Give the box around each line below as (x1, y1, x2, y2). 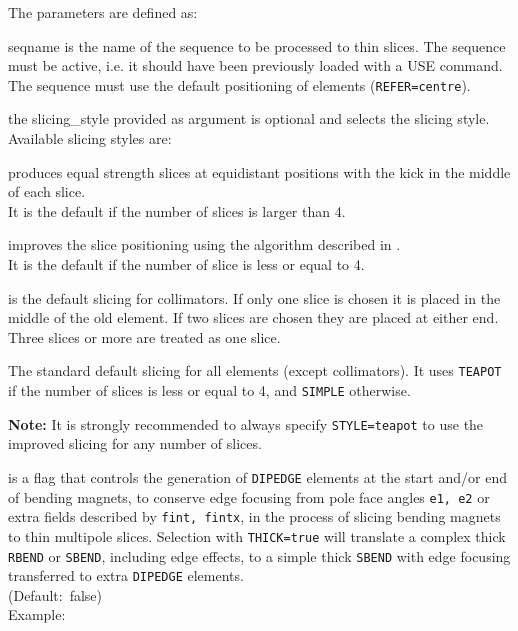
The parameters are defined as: (8, 2, 198, 22)
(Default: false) (8, 584, 103, 605)
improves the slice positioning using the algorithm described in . (8, 234, 401, 255)
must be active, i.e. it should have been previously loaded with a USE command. (8, 55, 503, 76)
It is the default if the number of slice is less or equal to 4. (8, 254, 365, 274)
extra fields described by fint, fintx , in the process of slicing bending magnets (8, 506, 501, 527)
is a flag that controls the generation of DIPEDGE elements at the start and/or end (8, 466, 507, 487)
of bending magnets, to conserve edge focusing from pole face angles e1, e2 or (8, 486, 490, 507)
